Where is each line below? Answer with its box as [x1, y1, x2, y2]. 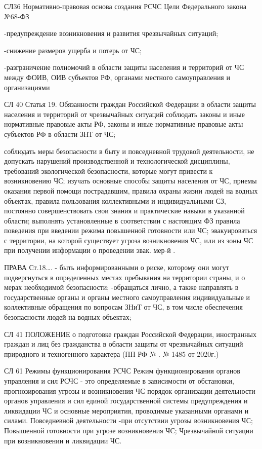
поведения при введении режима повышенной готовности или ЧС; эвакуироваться [4, 225, 257, 236]
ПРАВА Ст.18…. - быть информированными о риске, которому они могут [4, 262, 229, 273]
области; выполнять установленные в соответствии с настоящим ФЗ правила [4, 215, 240, 226]
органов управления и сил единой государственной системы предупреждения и [4, 395, 248, 406]
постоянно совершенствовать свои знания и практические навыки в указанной [4, 205, 245, 216]
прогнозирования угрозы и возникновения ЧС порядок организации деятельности [4, 385, 255, 396]
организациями [4, 82, 50, 92]
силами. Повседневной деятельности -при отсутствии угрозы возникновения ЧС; [4, 415, 253, 426]
